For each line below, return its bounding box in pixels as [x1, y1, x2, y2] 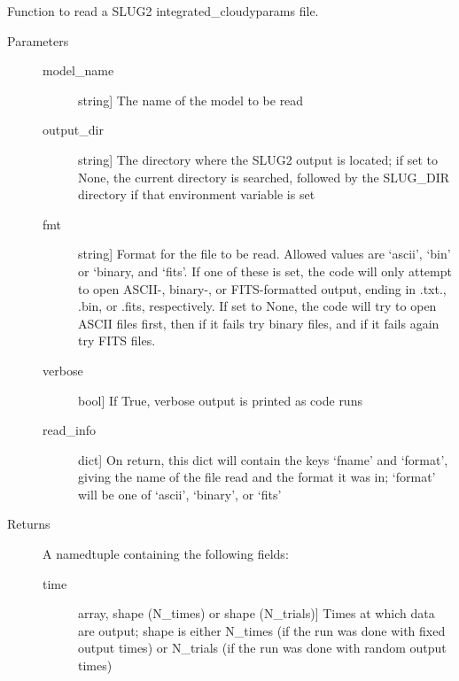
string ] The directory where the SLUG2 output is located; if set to [78, 150, 438, 168]
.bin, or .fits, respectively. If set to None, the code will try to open [78, 297, 437, 315]
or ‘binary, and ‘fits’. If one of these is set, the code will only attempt [78, 261, 452, 280]
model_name [43, 61, 114, 80]
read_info [43, 421, 96, 439]
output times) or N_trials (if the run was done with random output [78, 638, 447, 657]
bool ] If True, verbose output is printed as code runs [78, 391, 362, 409]
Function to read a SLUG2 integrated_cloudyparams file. [7, 2, 319, 19]
